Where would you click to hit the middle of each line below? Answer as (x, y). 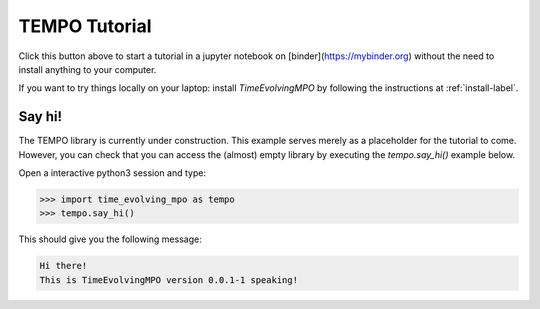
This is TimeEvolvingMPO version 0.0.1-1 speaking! (169, 279)
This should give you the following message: (110, 239)
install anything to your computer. (87, 69)
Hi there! (63, 266)
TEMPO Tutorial (85, 26)
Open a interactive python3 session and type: (112, 173)
